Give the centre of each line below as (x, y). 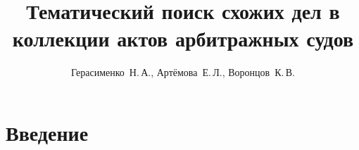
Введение (47, 132)
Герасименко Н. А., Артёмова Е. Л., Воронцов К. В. (183, 72)
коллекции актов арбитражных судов (183, 38)
